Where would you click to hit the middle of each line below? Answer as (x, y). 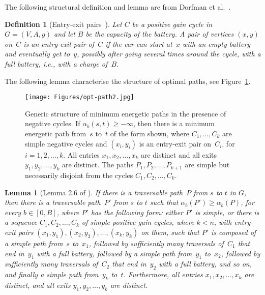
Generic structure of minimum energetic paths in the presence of (126, 113)
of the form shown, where (150, 133)
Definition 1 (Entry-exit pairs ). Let (63, 24)
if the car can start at (139, 43)
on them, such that (170, 232)
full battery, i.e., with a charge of (56, 63)
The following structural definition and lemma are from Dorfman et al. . (118, 7)
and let (64, 34)
